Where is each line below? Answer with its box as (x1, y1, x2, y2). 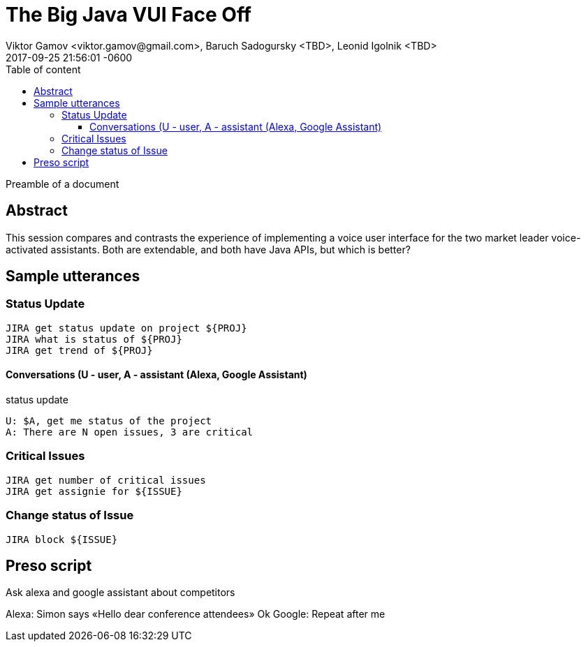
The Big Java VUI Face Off (6, 3, 252, 27)
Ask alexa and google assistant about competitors (6, 586, 235, 599)
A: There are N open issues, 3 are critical (6, 426, 254, 438)
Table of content (6, 63, 81, 75)
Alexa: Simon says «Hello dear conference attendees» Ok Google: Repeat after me (6, 608, 386, 620)
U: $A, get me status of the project (6, 415, 212, 427)
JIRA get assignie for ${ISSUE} (6, 485, 182, 497)
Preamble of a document (6, 177, 119, 190)
